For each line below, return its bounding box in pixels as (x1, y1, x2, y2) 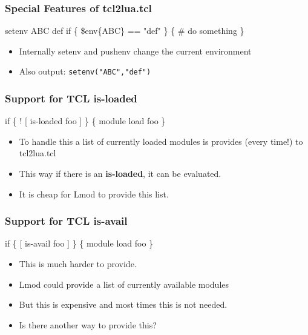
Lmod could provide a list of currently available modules (19, 277, 229, 290)
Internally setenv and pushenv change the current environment (19, 44, 252, 57)
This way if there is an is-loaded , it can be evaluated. (19, 167, 221, 180)
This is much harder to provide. (19, 257, 137, 270)
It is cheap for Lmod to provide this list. (19, 187, 169, 200)
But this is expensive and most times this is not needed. (19, 298, 228, 311)
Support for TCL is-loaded (5, 90, 137, 105)
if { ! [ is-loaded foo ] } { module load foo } (5, 114, 166, 127)
